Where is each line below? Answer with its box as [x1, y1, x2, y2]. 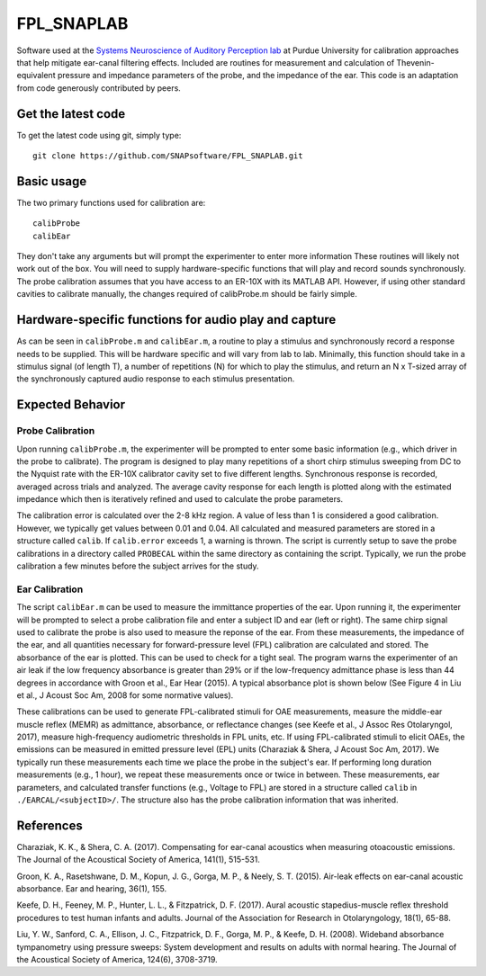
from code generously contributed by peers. [16, 82, 182, 94]
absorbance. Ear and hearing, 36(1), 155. [16, 883, 167, 894]
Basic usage [16, 174, 87, 189]
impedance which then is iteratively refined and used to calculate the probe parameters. [16, 494, 344, 505]
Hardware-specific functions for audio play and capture [16, 312, 337, 327]
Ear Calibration [16, 583, 84, 595]
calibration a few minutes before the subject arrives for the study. [16, 560, 260, 571]
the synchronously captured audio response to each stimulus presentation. [16, 373, 295, 384]
